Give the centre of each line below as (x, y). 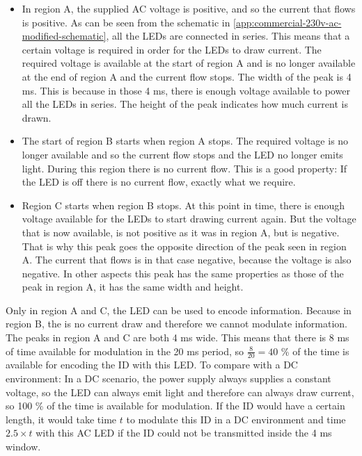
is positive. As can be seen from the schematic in (126, 22)
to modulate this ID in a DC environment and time (236, 419)
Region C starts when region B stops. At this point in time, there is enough (183, 205)
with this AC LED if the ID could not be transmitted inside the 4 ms (184, 433)
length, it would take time (61, 419)
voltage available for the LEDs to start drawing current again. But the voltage (189, 219)
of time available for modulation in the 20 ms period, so (125, 351)
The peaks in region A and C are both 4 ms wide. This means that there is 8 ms (178, 337)
